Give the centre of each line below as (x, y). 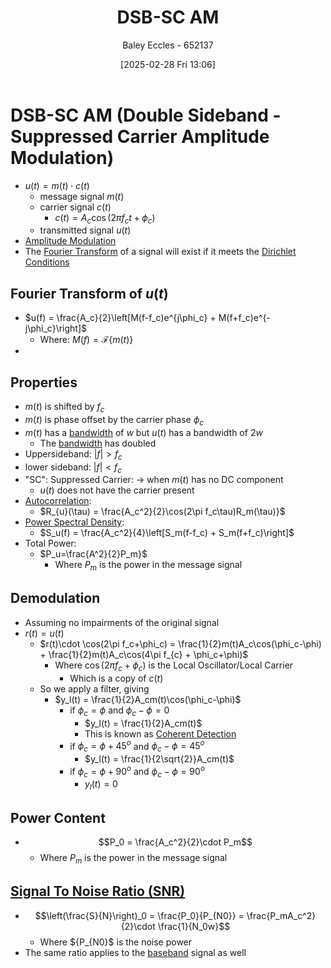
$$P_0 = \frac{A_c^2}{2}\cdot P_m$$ (175, 842)
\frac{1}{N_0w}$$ (194, 926)
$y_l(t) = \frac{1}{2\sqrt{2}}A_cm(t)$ (159, 758)
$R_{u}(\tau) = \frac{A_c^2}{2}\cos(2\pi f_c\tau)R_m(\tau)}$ (162, 512)
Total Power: (50, 543)
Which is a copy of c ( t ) (116, 678)
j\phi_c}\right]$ (56, 328)
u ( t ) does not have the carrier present (117, 490)
